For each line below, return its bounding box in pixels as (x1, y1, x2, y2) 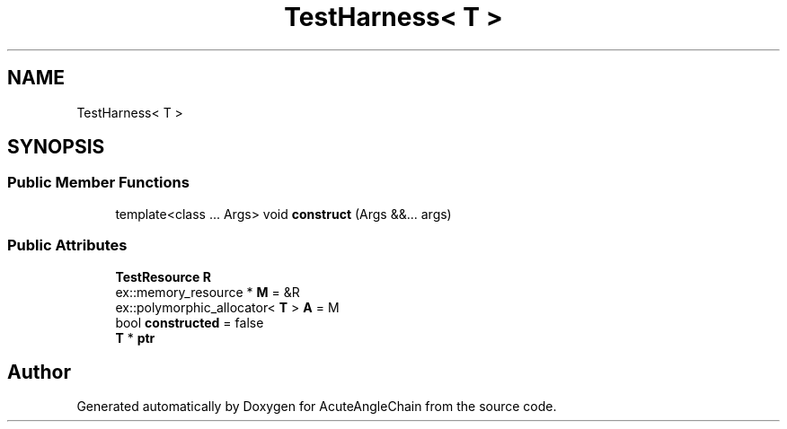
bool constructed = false (115, 314, 264, 330)
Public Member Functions (7, 173, 190, 192)
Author (7, 360, 71, 383)
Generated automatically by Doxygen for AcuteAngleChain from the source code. (76, 398, 557, 415)
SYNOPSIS (7, 136, 105, 159)
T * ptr (115, 329, 155, 346)
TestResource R (115, 268, 211, 285)
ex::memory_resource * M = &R (115, 284, 300, 300)
